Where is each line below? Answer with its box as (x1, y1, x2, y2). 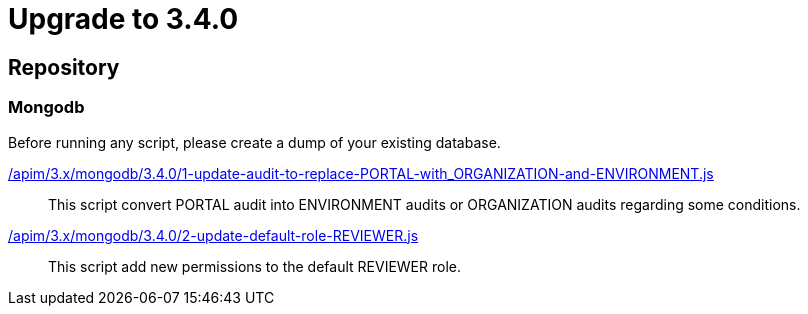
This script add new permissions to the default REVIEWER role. (48, 257, 461, 275)
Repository (8, 54, 120, 80)
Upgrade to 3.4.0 (8, 2, 239, 36)
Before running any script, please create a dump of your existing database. (8, 133, 501, 151)
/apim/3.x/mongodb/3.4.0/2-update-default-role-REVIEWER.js (8, 226, 419, 244)
